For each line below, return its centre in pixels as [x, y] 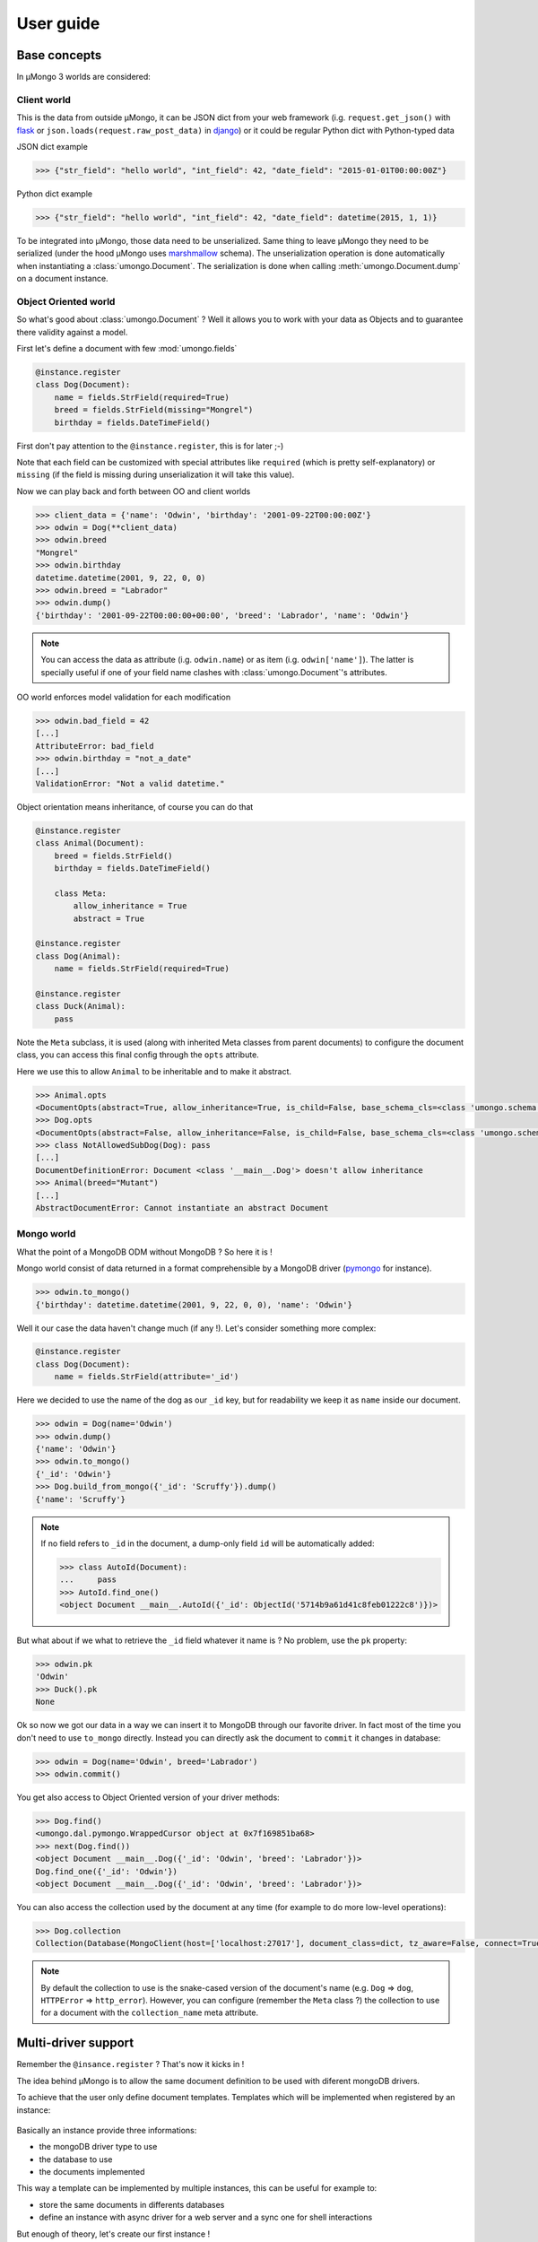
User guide [58, 23]
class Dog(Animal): [78, 956]
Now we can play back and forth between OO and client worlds [134, 491]
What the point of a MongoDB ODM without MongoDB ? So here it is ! [144, 1252]
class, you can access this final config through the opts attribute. [138, 1055]
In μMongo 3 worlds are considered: [84, 77]
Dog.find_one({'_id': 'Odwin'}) [107, 1871]
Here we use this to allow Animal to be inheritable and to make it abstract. [154, 1071]
